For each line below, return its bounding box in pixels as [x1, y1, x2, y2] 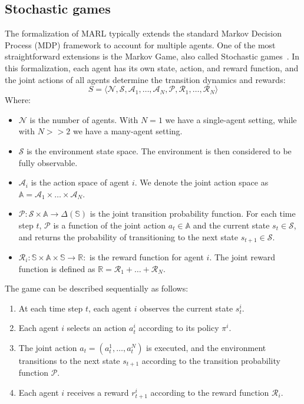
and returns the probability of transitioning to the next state [18, 230, 239, 243]
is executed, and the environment [146, 341, 266, 353]
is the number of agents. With [29, 113, 138, 125]
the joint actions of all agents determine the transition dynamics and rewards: [5, 73, 286, 85]
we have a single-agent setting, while [165, 113, 297, 125]
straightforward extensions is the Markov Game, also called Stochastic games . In [5, 50, 300, 62]
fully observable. [18, 156, 78, 168]
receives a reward [67, 386, 129, 398]
